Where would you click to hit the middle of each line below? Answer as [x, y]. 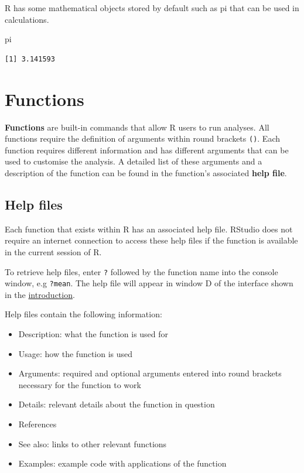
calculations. [27, 19]
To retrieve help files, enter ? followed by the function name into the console [141, 271]
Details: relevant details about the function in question [117, 404]
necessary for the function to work [80, 384]
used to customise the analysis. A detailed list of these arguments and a [134, 161]
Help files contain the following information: [83, 314]
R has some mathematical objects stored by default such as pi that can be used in [152, 8]
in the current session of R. [53, 251]
